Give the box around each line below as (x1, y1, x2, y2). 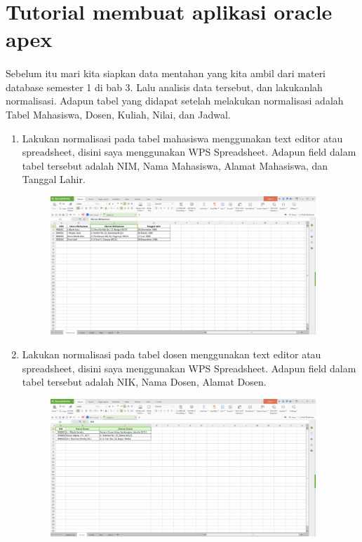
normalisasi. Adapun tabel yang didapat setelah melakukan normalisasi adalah (6, 93, 344, 108)
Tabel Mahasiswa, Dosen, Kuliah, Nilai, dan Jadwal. (6, 107, 231, 121)
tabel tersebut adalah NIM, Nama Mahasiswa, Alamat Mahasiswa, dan (22, 158, 328, 172)
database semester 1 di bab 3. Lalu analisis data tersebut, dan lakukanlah (6, 79, 323, 94)
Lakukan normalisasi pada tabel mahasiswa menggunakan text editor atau (22, 130, 343, 145)
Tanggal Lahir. (22, 172, 86, 187)
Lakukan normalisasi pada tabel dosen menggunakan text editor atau (22, 346, 321, 361)
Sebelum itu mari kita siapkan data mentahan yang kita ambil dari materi (6, 66, 326, 81)
